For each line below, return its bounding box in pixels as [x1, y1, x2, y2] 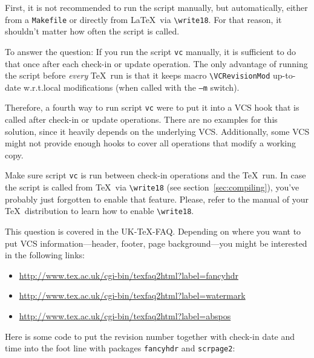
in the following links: [5, 249, 85, 261]
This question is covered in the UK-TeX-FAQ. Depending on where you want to [5, 225, 301, 237]
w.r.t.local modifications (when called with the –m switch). [24, 80, 240, 93]
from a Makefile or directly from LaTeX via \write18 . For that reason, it [5, 13, 282, 25]
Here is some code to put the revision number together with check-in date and [5, 330, 295, 342]
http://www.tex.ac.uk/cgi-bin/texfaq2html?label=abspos [19, 309, 231, 322]
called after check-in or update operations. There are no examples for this [5, 113, 278, 126]
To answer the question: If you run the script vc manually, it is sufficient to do [5, 45, 296, 57]
